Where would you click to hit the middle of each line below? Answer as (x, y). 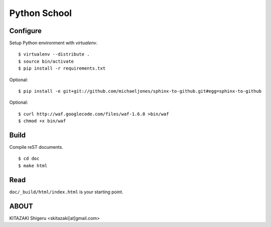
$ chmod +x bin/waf (42, 121)
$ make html (33, 166)
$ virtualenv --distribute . (54, 54)
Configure (26, 31)
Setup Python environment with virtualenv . (53, 43)
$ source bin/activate (46, 61)
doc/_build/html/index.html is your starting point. (66, 192)
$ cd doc (29, 159)
